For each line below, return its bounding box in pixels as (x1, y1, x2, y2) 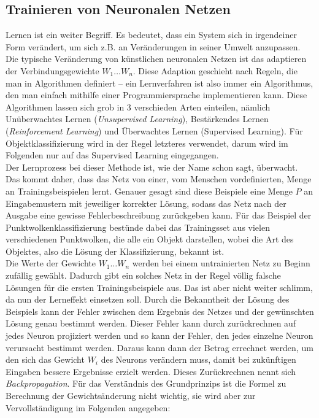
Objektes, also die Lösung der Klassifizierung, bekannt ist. (6, 244, 225, 257)
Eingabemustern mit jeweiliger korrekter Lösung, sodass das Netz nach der (6, 196, 286, 209)
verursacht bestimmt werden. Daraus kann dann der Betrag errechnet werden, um (6, 341, 313, 354)
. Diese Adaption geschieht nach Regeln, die (133, 64, 298, 77)
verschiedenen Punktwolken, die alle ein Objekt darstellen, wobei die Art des (6, 233, 294, 246)
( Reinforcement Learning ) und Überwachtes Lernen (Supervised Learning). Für (6, 124, 303, 137)
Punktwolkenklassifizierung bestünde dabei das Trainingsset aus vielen (6, 220, 270, 233)
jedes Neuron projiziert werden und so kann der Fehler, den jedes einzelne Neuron (6, 329, 313, 342)
